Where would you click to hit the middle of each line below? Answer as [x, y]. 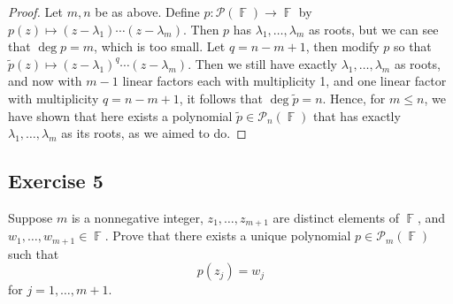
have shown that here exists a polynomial [120, 115]
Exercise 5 [56, 181]
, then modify [342, 46]
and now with [45, 81]
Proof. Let [35, 11]
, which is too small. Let [160, 46]
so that [412, 46]
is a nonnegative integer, [137, 217]
